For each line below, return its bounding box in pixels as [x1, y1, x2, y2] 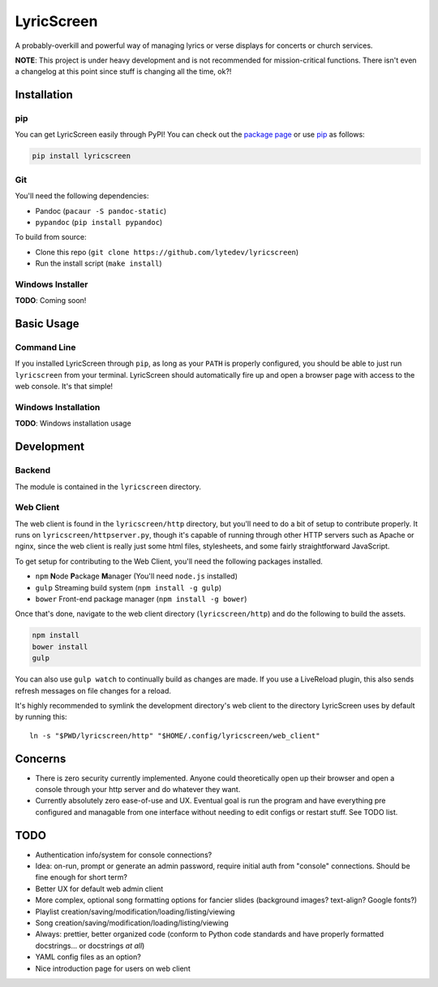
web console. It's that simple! [15, 382, 114, 392]
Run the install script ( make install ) [35, 258, 162, 268]
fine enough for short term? [35, 872, 127, 882]
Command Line [15, 342, 76, 353]
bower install [32, 642, 88, 652]
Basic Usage [15, 317, 79, 331]
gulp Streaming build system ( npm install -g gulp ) [35, 582, 222, 592]
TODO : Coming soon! [15, 296, 87, 305]
